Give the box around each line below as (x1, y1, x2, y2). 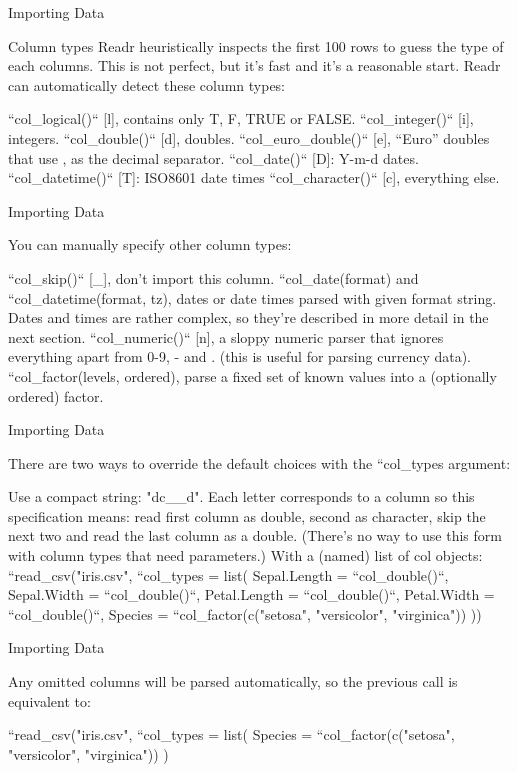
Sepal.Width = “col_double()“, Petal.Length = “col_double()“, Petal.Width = (8, 584, 495, 605)
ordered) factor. (8, 385, 104, 406)
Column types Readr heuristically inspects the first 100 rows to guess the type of (8, 35, 504, 56)
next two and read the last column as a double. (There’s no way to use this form (8, 525, 502, 546)
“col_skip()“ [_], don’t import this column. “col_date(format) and (8, 267, 419, 288)
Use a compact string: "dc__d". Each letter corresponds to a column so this (8, 486, 475, 507)
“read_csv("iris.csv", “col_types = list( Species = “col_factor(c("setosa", (8, 724, 455, 745)
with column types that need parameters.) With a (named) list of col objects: (8, 545, 483, 566)
